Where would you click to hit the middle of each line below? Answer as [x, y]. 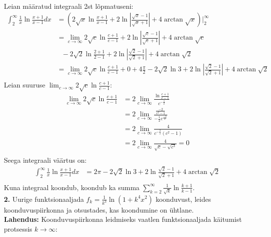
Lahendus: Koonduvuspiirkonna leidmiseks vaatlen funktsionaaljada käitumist [123, 219]
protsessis [18, 228]
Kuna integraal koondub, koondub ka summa [72, 187]
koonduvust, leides [183, 199]
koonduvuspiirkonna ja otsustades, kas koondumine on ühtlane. [99, 209]
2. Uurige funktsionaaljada [44, 199]
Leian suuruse [25, 85]
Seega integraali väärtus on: [45, 160]
